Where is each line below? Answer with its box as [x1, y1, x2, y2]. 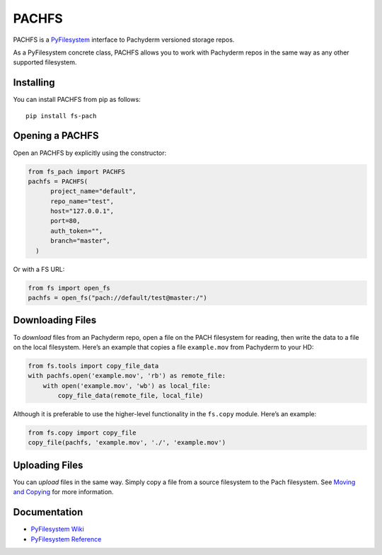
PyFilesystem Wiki [30, 525, 84, 534]
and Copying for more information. [13, 488, 114, 496]
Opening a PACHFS [13, 130, 99, 142]
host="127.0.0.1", [50, 207, 115, 215]
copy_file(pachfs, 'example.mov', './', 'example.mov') [28, 439, 226, 447]
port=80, [50, 217, 81, 225]
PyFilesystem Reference [30, 534, 102, 543]
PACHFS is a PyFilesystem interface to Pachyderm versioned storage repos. [13, 35, 235, 44]
